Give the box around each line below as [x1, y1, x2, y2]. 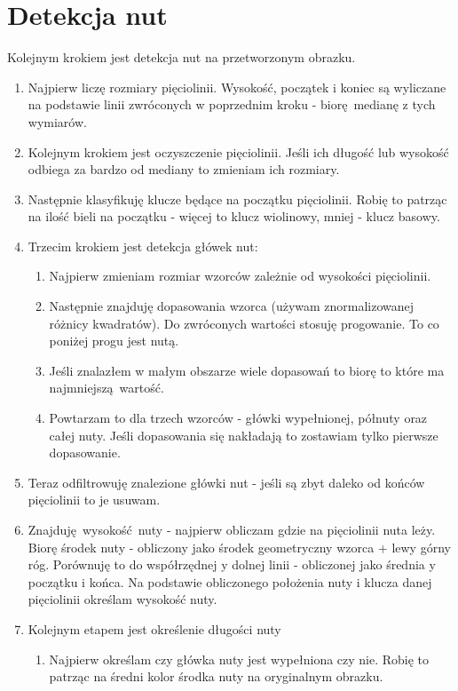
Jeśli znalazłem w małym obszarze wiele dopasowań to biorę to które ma [49, 361, 445, 379]
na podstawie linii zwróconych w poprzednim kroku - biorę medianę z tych [28, 95, 436, 114]
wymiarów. [28, 112, 87, 131]
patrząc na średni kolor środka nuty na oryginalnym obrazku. [49, 667, 383, 686]
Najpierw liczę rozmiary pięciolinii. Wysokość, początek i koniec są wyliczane [28, 77, 446, 96]
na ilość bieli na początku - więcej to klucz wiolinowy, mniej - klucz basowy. [28, 207, 440, 226]
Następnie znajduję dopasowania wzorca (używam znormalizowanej [49, 297, 415, 315]
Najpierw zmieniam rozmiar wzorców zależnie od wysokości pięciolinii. [49, 266, 431, 285]
